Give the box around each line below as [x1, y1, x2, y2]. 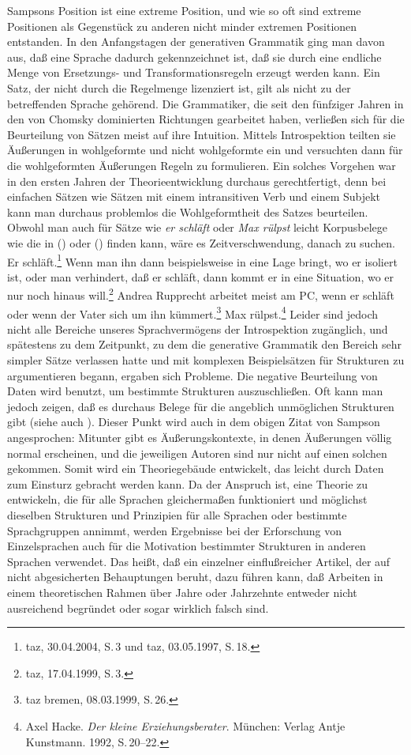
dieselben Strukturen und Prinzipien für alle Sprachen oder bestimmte [7, 506, 347, 523]
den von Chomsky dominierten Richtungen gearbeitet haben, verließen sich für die [7, 111, 405, 127]
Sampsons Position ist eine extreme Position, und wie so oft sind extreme [7, 2, 361, 18]
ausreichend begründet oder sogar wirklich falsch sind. [7, 599, 269, 616]
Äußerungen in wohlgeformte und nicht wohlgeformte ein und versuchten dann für [7, 142, 403, 158]
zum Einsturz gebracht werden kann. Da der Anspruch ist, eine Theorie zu [7, 475, 368, 492]
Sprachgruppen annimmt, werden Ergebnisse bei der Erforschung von [7, 522, 342, 538]
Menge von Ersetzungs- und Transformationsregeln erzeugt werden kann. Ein [7, 64, 380, 81]
